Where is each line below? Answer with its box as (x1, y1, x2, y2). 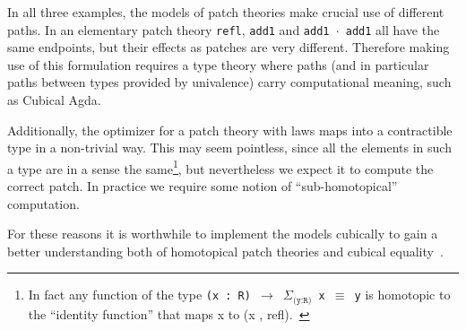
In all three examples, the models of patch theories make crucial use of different (7, 3, 444, 21)
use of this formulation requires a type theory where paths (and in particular (7, 55, 429, 74)
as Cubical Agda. (7, 91, 101, 109)
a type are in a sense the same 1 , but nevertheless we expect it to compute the (7, 156, 434, 178)
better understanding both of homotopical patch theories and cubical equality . (7, 241, 444, 260)
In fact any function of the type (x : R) (28, 285, 251, 304)
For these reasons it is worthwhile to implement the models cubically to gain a (7, 224, 438, 243)
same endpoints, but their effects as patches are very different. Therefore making (7, 38, 450, 56)
